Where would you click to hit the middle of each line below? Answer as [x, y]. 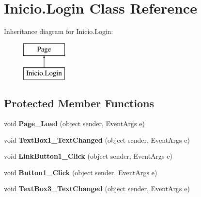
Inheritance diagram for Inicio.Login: [59, 31]
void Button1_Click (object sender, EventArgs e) [81, 172]
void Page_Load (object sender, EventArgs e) [74, 123]
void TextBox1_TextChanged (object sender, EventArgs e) [97, 140]
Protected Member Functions [79, 103]
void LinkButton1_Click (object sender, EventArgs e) [88, 156]
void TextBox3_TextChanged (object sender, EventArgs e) [97, 189]
